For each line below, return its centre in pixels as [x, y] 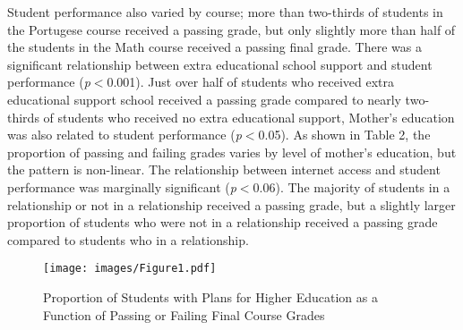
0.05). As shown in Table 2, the [344, 135]
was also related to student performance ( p [124, 135]
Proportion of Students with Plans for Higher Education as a [210, 296]
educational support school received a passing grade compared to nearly [204, 99]
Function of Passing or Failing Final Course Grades [184, 314]
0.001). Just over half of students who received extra [251, 82]
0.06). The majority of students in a [352, 186]
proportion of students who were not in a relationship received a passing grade [223, 222]
